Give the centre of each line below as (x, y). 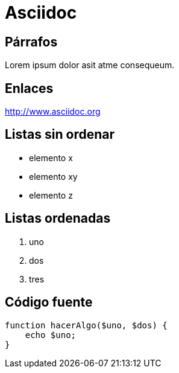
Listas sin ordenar (60, 135)
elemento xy (53, 176)
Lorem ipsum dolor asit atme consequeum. (90, 65)
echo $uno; (51, 335)
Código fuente (49, 302)
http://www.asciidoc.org (53, 112)
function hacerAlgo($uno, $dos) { (86, 325)
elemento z (51, 195)
